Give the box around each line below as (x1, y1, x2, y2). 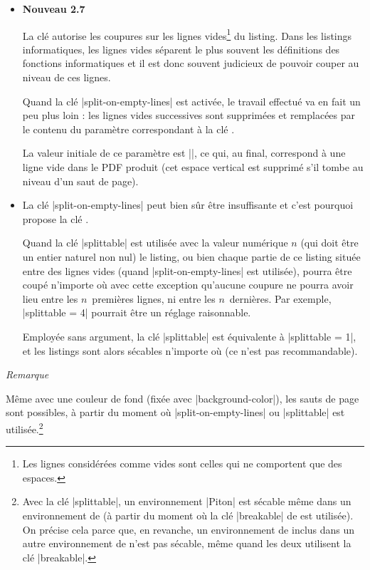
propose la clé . (22, 211, 89, 226)
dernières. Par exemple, (229, 291, 332, 306)
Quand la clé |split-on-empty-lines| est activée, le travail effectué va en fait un (22, 93, 361, 108)
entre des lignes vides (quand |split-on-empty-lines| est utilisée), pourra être (22, 263, 352, 278)
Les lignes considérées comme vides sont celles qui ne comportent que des (22, 456, 342, 471)
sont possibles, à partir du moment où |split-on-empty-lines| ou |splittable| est (6, 405, 345, 420)
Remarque (6, 367, 49, 382)
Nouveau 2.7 (22, 1, 85, 16)
